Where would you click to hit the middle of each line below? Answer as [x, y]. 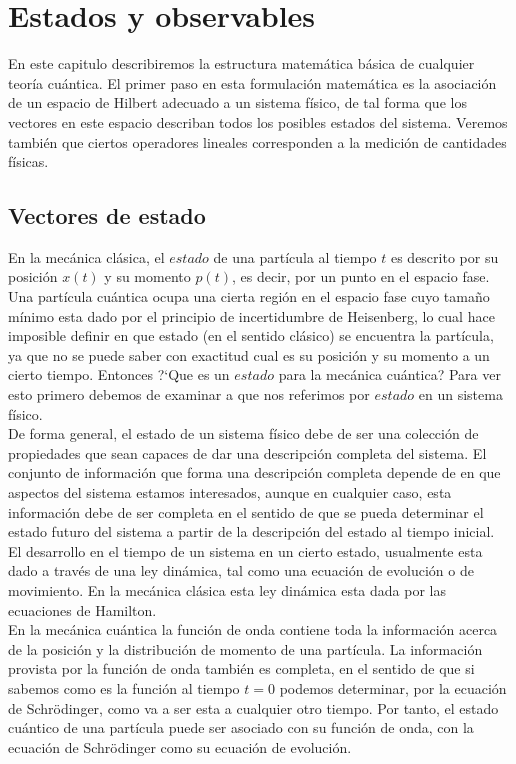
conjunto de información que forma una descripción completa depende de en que [254, 472]
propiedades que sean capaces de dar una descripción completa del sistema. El [247, 452]
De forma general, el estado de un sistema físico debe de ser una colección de [243, 433]
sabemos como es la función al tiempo [124, 687]
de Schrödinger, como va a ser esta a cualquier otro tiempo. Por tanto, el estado [253, 707]
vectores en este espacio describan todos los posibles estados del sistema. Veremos [258, 121]
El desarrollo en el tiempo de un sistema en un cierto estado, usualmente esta [245, 550]
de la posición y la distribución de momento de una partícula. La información [245, 648]
